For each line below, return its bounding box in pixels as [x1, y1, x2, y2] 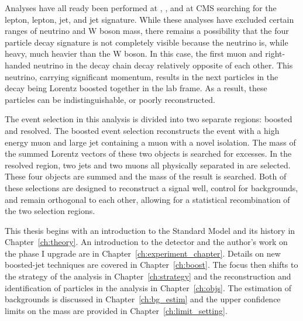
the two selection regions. [5, 205, 95, 217]
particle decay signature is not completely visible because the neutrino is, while [5, 36, 288, 48]
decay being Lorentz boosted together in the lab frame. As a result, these [5, 82, 267, 94]
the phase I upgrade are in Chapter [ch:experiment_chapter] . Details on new [5, 247, 281, 259]
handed [5, 58, 31, 71]
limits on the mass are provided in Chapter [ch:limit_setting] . [5, 304, 228, 316]
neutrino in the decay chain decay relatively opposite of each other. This [33, 58, 293, 71]
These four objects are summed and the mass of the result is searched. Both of [5, 170, 287, 182]
